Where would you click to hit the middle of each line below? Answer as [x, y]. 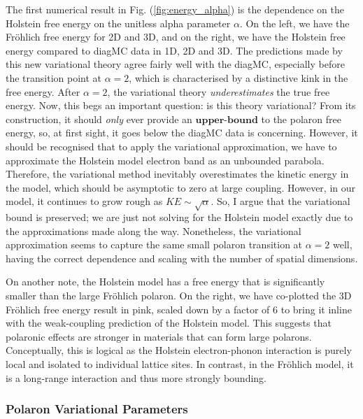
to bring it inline [316, 309]
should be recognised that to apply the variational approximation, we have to [171, 146]
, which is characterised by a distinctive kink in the [239, 77]
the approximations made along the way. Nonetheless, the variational [154, 230]
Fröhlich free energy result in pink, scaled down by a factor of [138, 309]
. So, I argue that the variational [280, 201]
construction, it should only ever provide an [99, 119]
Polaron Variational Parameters [97, 409]
